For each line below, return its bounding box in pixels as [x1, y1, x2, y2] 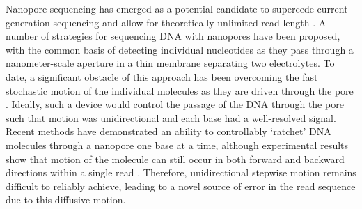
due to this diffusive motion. [6, 192, 126, 207]
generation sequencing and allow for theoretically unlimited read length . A [6, 15, 326, 29]
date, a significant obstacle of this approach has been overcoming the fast [6, 69, 318, 84]
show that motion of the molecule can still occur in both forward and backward [6, 151, 345, 166]
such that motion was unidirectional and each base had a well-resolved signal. [6, 110, 336, 125]
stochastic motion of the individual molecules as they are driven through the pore [6, 83, 354, 98]
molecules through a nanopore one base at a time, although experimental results [6, 137, 349, 152]
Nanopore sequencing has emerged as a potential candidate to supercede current [6, 1, 348, 15]
